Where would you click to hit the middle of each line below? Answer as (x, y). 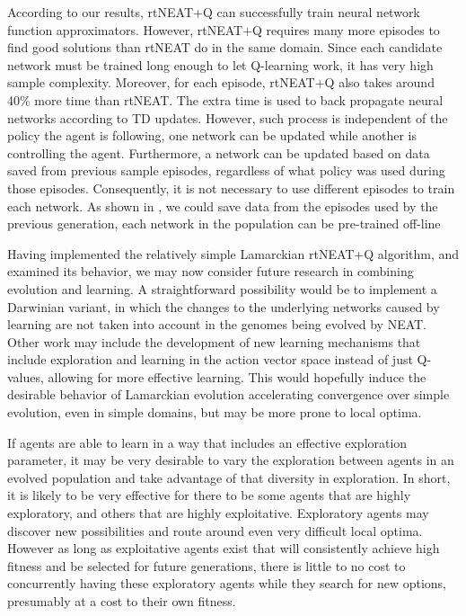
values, (26, 376)
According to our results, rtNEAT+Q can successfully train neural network (214, 12)
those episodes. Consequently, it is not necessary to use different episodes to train (231, 187)
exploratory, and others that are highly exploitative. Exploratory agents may (218, 513)
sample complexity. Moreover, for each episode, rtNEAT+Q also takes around (221, 82)
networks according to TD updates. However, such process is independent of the (228, 117)
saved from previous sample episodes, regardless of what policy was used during (226, 170)
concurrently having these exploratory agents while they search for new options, (227, 583)
